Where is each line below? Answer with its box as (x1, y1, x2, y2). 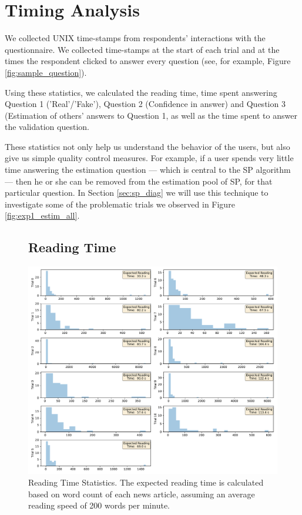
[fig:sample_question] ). (5, 66, 87, 78)
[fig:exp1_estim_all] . (5, 209, 80, 222)
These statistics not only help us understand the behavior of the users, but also (5, 140, 290, 152)
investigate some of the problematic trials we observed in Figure (5, 198, 235, 210)
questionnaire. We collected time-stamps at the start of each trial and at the (5, 43, 280, 55)
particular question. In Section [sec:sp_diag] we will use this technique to (5, 186, 269, 199)
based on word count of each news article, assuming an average (28, 487, 255, 500)
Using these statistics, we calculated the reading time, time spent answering (5, 86, 277, 98)
